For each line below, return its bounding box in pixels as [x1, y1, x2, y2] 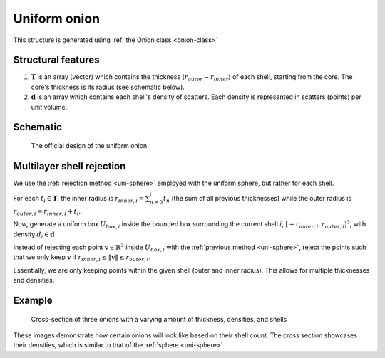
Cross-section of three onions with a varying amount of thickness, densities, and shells [31, 315, 287, 323]
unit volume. [31, 102, 68, 111]
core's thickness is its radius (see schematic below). [31, 83, 185, 91]
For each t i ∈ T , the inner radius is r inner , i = [13, 194, 145, 204]
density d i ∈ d [13, 230, 55, 240]
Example [13, 295, 53, 307]
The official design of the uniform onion [31, 142, 148, 150]
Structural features [13, 54, 100, 66]
